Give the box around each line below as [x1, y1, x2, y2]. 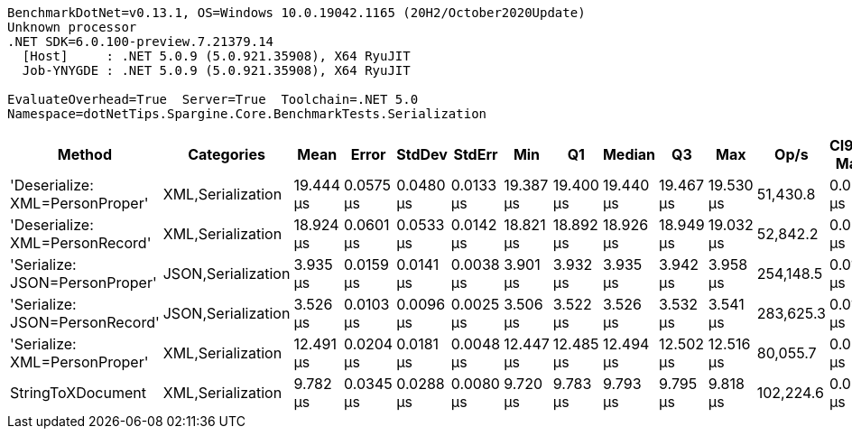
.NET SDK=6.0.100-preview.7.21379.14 [7, 34, 274, 49]
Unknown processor [7, 20, 137, 34]
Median [602, 145, 656, 163]
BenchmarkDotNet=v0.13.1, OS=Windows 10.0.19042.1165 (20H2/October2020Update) [7, 5, 586, 20]
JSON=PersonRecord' [10, 313, 160, 331]
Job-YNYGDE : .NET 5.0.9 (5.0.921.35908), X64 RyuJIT [22, 63, 411, 78]
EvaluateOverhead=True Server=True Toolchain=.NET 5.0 [7, 92, 419, 107]
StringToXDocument [10, 384, 146, 402]
